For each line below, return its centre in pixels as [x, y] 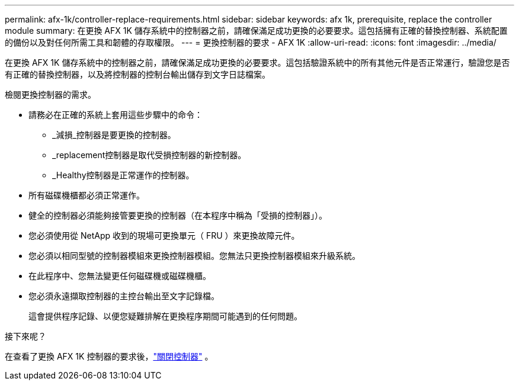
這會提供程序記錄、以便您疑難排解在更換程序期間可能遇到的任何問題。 [165, 316]
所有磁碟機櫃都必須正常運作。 [86, 195]
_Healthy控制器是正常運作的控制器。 [123, 175]
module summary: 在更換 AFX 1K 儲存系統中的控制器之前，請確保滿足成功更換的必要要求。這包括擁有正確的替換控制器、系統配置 [256, 31]
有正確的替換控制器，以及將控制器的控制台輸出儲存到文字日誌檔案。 [137, 74]
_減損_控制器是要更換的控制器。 [114, 135]
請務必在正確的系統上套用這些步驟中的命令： [116, 115]
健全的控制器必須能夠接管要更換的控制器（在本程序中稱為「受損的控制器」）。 [178, 215]
